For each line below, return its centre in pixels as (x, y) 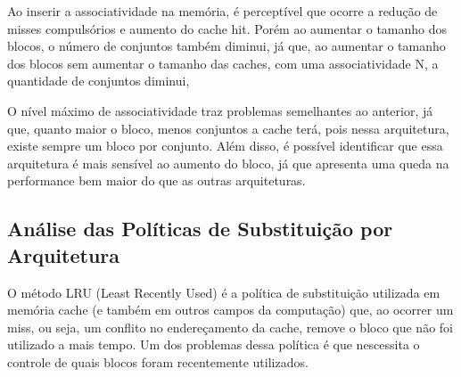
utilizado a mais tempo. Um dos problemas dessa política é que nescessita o (214, 344)
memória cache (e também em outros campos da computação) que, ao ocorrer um (230, 310)
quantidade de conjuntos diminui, (99, 81)
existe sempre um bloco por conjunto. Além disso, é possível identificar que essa (225, 146)
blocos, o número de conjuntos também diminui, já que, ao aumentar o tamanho (226, 46)
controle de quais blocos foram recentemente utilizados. (158, 361)
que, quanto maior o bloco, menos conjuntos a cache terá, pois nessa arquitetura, (228, 128)
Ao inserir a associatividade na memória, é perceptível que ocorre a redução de (222, 11)
